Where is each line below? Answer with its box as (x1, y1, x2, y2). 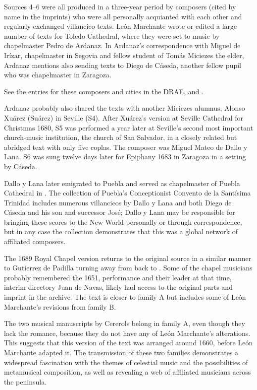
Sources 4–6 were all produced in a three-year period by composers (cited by (4, 1, 236, 11)
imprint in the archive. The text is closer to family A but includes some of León (4, 292, 246, 302)
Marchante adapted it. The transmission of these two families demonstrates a (4, 347, 239, 357)
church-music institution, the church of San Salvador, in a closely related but (4, 132, 237, 142)
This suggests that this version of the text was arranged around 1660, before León (4, 337, 253, 348)
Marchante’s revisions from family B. (4, 301, 116, 312)
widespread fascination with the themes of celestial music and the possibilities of (4, 357, 248, 367)
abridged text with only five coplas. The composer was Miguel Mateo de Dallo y (4, 141, 248, 152)
